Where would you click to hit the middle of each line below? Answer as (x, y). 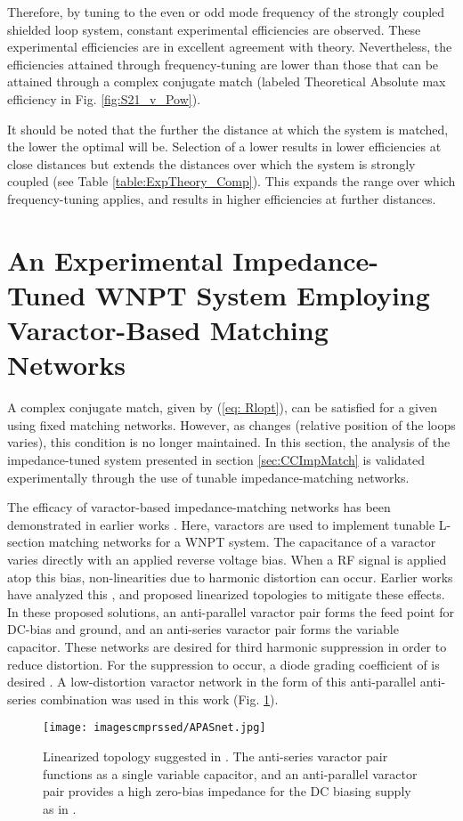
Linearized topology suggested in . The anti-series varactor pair (215, 756)
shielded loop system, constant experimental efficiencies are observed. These (214, 29)
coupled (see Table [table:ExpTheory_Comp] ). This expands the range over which (231, 181)
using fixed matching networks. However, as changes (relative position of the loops (231, 424)
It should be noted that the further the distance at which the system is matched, (228, 129)
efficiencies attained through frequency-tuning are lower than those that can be (223, 64)
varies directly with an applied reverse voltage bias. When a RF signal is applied (227, 559)
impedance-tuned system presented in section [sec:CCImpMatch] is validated (216, 459)
